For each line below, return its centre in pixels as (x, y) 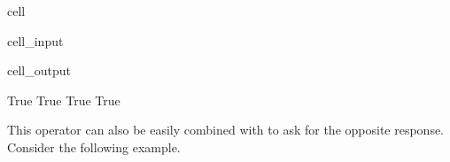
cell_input (35, 40)
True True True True (64, 100)
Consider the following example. (94, 147)
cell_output (39, 70)
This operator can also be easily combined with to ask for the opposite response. (226, 130)
